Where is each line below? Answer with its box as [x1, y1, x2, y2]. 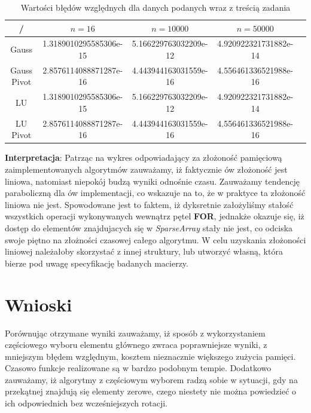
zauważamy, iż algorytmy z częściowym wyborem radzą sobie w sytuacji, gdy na [5, 373, 298, 386]
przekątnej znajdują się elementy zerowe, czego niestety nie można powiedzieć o [5, 385, 297, 397]
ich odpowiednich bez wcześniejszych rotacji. [5, 397, 168, 409]
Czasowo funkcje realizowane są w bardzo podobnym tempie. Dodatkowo [5, 362, 272, 374]
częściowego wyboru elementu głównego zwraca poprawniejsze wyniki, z [5, 338, 267, 351]
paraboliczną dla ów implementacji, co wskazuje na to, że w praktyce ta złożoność [5, 186, 306, 199]
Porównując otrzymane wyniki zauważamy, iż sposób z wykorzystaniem [5, 326, 266, 339]
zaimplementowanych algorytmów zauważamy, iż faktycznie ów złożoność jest [5, 163, 288, 176]
